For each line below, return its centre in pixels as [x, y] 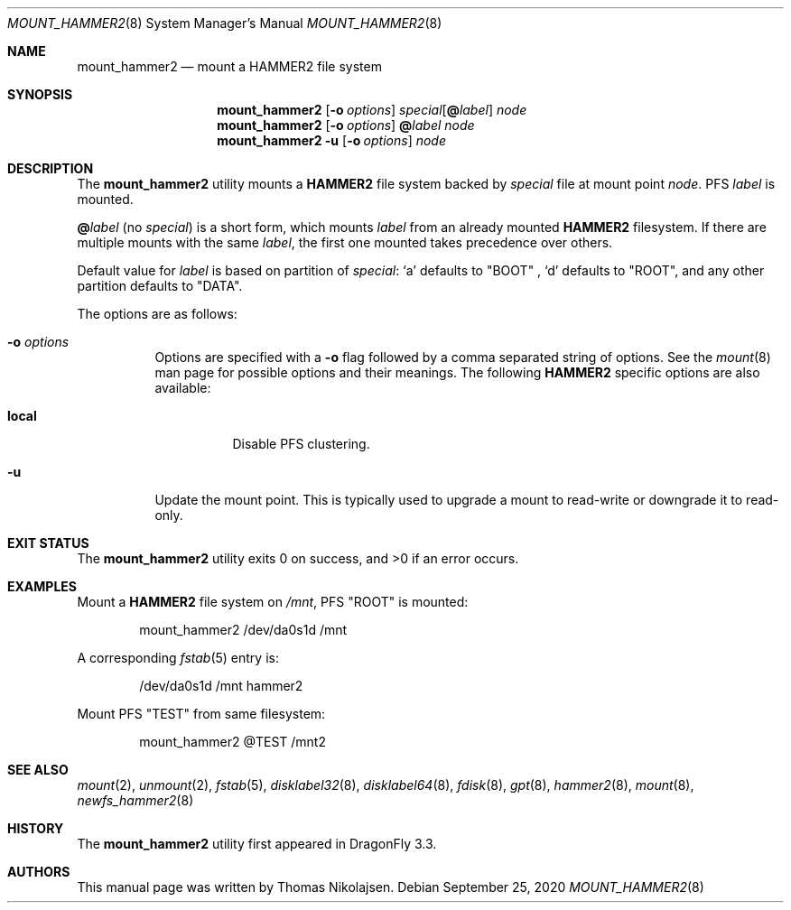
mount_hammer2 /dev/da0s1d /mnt [243, 630]
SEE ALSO [38, 770]
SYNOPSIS [40, 94]
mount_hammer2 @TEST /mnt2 [233, 742]
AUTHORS [39, 872]
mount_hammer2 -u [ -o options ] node [332, 140]
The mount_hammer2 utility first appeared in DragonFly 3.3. [257, 844]
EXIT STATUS [48, 543]
